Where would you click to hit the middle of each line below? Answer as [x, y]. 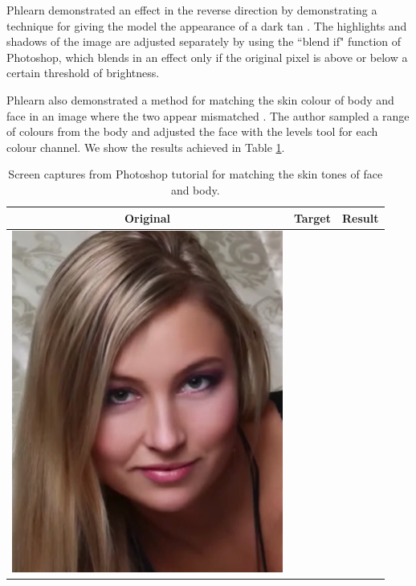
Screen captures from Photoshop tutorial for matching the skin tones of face [196, 174]
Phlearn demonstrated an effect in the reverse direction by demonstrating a [192, 10]
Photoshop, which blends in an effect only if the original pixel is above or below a [207, 57]
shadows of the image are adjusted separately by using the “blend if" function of [204, 41]
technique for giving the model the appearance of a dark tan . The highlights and [207, 25]
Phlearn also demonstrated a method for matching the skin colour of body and [200, 99]
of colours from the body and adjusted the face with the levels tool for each [192, 131]
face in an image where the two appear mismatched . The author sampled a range [208, 115]
